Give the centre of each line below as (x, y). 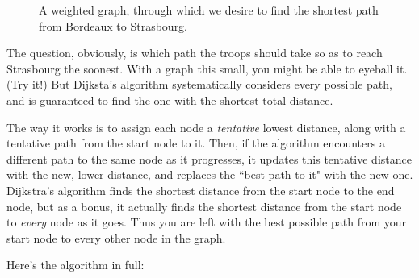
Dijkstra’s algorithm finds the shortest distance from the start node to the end (201, 190)
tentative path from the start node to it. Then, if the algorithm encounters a (196, 143)
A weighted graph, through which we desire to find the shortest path (209, 10)
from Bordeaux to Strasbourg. (113, 25)
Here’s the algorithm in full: (75, 265)
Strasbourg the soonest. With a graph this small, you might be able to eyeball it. (207, 68)
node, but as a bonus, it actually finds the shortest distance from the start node (204, 206)
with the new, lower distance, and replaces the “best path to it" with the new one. (210, 174)
